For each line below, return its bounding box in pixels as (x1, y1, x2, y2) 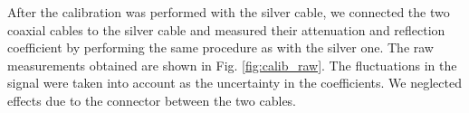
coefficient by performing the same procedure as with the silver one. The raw (7, 38, 434, 57)
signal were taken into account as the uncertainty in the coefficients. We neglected (7, 73, 462, 92)
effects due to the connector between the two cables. (7, 90, 297, 109)
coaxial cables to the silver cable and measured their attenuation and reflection (7, 20, 445, 39)
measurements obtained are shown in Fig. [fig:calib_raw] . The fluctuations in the (7, 55, 457, 74)
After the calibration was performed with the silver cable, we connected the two (7, 3, 450, 21)
